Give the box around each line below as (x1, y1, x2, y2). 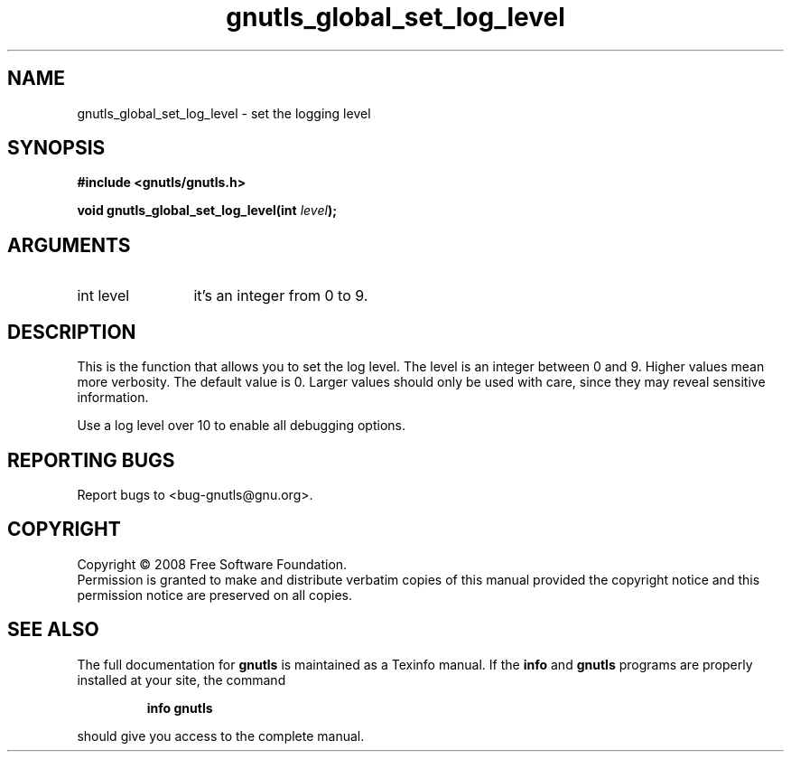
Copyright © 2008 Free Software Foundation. (77, 556, 348, 572)
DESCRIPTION (7, 320, 136, 343)
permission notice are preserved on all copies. (77, 586, 352, 603)
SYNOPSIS (7, 136, 106, 160)
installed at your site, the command (77, 671, 286, 688)
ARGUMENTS (7, 233, 131, 257)
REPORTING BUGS (7, 448, 175, 472)
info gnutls (146, 699, 213, 716)
